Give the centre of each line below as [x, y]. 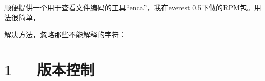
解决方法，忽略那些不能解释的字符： [65, 34]
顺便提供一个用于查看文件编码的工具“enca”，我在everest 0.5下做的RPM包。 [129, 7]
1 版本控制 [49, 69]
